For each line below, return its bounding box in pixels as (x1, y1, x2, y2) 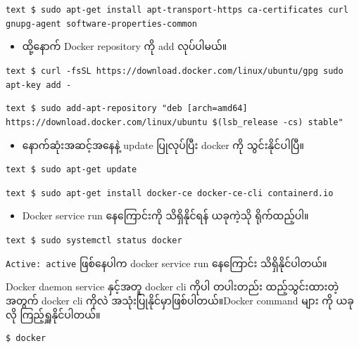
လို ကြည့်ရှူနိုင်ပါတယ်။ (6, 307, 101, 321)
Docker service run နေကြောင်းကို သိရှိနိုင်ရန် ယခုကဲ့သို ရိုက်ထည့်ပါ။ (22, 208, 309, 223)
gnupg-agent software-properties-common (6, 18, 198, 29)
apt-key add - (6, 79, 72, 90)
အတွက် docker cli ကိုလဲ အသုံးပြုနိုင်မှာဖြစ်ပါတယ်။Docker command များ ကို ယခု (6, 292, 354, 307)
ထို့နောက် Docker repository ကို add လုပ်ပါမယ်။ (22, 39, 227, 53)
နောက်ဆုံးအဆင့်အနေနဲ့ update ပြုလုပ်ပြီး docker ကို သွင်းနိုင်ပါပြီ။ (22, 137, 304, 152)
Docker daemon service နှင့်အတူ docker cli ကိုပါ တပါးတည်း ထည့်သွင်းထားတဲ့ (6, 279, 339, 294)
